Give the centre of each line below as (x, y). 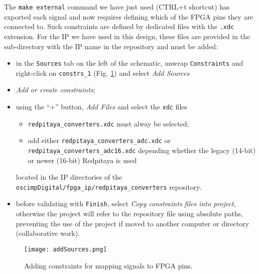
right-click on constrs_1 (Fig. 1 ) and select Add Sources (103, 73)
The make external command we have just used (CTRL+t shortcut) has (117, 7)
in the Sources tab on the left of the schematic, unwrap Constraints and (129, 63)
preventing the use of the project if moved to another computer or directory (133, 223)
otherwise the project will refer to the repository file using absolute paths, (129, 214)
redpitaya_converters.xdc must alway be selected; (108, 123)
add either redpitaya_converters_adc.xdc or (99, 140)
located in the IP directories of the (69, 177)
